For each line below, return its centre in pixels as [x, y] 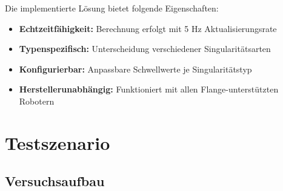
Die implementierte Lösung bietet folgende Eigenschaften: [112, 8]
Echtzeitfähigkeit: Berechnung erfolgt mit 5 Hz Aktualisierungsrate [148, 28]
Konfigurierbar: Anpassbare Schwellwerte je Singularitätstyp [135, 69]
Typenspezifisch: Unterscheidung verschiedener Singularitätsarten [145, 49]
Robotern [37, 101]
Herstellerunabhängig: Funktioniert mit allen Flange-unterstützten [149, 89]
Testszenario [58, 142]
